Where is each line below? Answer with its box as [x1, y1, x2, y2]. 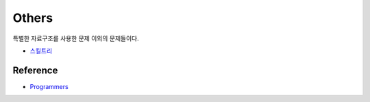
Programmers [29, 82, 69, 90]
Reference [12, 64, 58, 76]
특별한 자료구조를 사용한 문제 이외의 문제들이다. [12, 34, 140, 42]
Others [12, 10, 53, 25]
